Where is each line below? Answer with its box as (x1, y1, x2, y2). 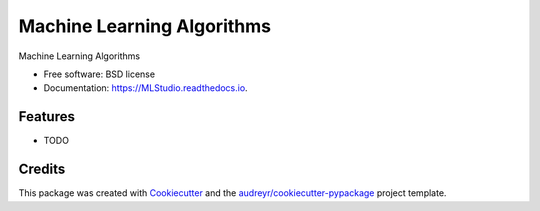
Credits (18, 161, 66, 178)
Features (18, 108, 75, 125)
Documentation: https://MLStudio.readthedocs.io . (43, 82, 249, 94)
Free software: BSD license (43, 68, 155, 80)
